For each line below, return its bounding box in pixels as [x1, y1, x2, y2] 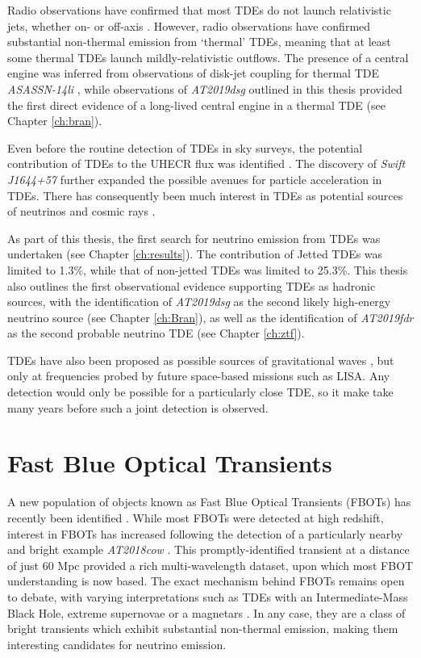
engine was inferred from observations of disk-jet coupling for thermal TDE [7, 65, 380, 82]
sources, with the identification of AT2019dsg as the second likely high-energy [7, 293, 391, 310]
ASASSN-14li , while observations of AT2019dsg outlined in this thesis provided [7, 80, 402, 97]
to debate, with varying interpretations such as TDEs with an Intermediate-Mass [7, 588, 408, 605]
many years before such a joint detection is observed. [7, 399, 269, 416]
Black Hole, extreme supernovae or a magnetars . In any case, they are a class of [7, 604, 406, 621]
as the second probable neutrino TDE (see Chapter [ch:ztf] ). [7, 325, 305, 342]
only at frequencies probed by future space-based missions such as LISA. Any [7, 367, 390, 384]
